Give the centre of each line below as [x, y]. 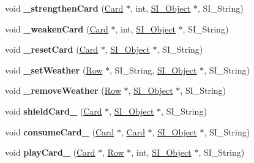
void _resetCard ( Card [52, 49]
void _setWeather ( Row [54, 70]
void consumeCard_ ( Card [60, 131]
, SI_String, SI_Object [153, 70]
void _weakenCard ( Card [57, 28]
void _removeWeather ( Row [63, 90]
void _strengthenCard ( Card [64, 8]
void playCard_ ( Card [50, 152]
